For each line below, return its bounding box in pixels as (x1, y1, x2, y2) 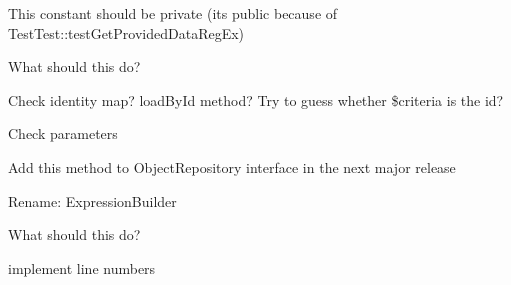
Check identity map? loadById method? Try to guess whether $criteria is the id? (8, 89, 504, 110)
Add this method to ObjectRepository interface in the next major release (8, 156, 456, 177)
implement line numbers (8, 257, 156, 278)
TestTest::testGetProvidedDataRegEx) (8, 22, 245, 43)
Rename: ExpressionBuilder (8, 190, 177, 211)
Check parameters (8, 123, 118, 144)
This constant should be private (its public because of (8, 3, 338, 23)
